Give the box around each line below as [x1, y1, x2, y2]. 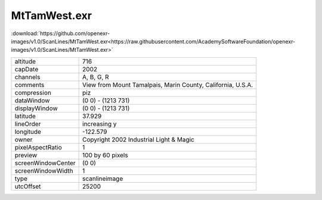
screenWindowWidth [14, 167, 74, 175]
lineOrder [14, 120, 41, 128]
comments [14, 80, 45, 89]
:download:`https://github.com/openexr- [11, 30, 110, 37]
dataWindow [14, 96, 50, 104]
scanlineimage [82, 174, 123, 183]
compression [14, 88, 52, 96]
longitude [14, 127, 42, 136]
